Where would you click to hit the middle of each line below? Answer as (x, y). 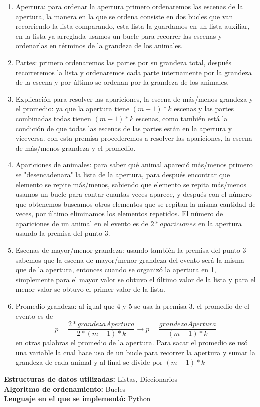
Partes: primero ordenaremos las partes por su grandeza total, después (123, 62)
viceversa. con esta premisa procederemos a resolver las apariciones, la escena (134, 138)
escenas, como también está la (182, 118)
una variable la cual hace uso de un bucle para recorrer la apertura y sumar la (136, 352)
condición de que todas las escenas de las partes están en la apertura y (124, 128)
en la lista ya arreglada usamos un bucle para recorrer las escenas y (119, 35)
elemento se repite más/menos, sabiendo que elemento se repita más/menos (131, 184)
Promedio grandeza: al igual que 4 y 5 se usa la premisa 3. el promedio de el (133, 306)
